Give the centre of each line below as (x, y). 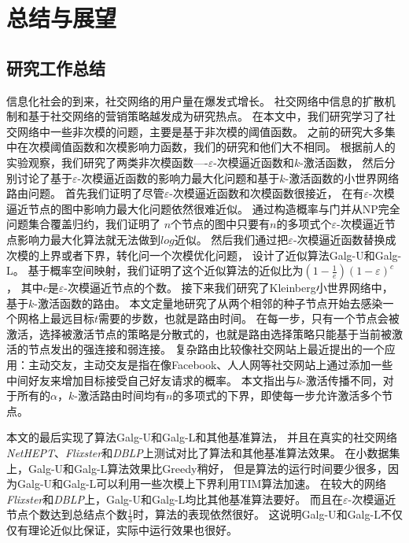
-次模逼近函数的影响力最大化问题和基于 (179, 177)
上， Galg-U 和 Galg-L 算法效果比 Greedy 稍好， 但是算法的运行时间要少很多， (197, 468)
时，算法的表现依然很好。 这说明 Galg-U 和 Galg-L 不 (262, 514)
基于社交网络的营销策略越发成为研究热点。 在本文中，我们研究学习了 (206, 116)
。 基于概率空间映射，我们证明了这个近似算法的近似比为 (158, 270)
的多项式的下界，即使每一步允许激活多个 (277, 395)
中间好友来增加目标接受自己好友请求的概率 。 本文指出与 (151, 380)
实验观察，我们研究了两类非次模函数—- (107, 162)
